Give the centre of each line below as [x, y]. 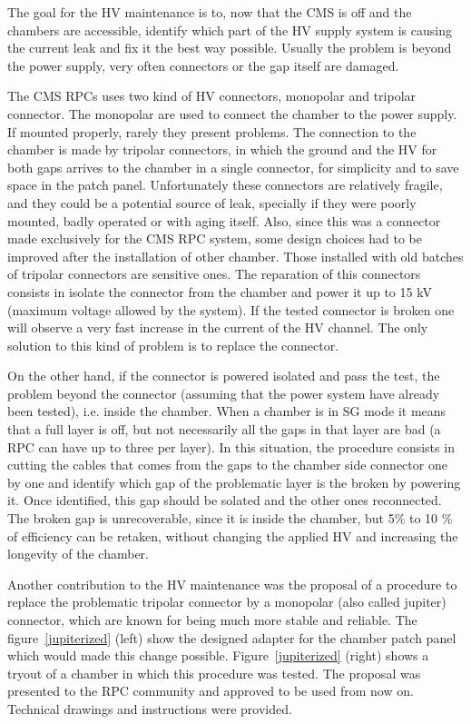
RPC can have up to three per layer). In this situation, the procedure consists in [231, 446]
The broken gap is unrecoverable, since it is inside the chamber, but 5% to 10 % [230, 518]
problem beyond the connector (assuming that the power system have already [224, 393]
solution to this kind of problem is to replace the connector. [173, 345]
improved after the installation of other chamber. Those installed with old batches [235, 256]
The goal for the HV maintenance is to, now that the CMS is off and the [210, 12]
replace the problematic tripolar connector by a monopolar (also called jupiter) [227, 602]
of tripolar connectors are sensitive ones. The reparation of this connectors [214, 274]
